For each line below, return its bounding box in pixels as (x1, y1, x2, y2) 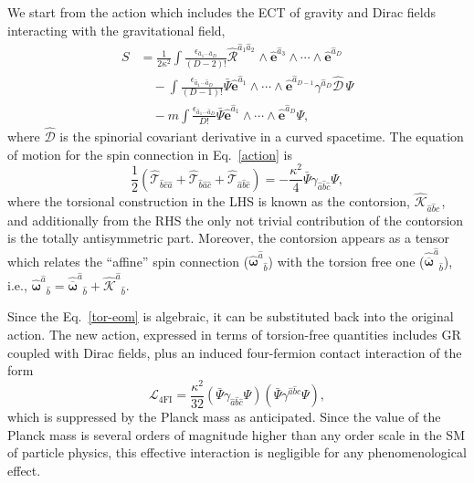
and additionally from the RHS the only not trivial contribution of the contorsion (7, 210, 464, 229)
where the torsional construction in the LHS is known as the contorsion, (7, 191, 410, 210)
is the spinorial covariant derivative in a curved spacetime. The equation (59, 126, 464, 145)
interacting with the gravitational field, (7, 20, 226, 39)
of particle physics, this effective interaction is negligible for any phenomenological (7, 443, 467, 462)
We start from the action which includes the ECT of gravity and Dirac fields (7, 3, 436, 21)
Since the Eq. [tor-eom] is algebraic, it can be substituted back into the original (7, 307, 454, 326)
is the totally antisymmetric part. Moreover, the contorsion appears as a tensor (7, 228, 450, 247)
